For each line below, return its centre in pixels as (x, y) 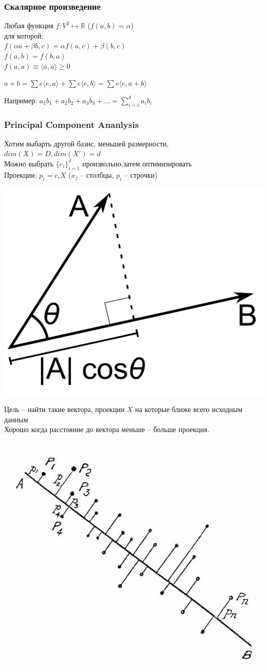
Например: (21, 100)
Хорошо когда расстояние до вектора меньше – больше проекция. (107, 429)
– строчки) (141, 174)
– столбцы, (97, 174)
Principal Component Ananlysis (72, 124)
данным (16, 419)
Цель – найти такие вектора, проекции (64, 409)
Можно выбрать (29, 163)
